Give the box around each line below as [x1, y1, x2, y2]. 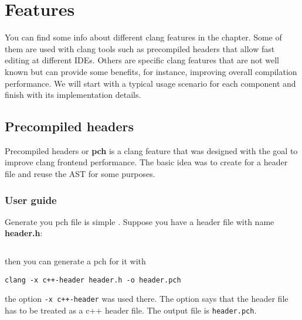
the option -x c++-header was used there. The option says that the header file [5, 292, 289, 305]
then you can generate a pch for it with [5, 255, 146, 267]
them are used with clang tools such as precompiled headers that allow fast [5, 42, 275, 55]
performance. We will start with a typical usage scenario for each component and [5, 77, 296, 89]
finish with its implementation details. [5, 88, 141, 101]
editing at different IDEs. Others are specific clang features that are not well [5, 54, 279, 66]
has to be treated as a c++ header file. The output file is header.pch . [5, 304, 257, 316]
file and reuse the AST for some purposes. [5, 168, 155, 180]
